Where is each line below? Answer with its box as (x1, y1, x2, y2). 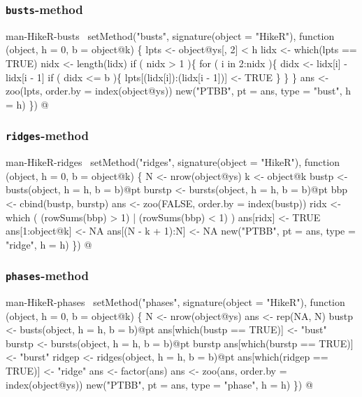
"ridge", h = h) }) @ (6, 237, 92, 251)
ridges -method (6, 127, 89, 144)
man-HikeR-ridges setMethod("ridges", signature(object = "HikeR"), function (6, 155, 340, 169)
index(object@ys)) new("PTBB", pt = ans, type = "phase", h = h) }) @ (6, 377, 313, 391)
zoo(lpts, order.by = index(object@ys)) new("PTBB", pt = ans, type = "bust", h (6, 83, 352, 98)
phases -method (6, 267, 89, 284)
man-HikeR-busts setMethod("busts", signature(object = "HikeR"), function (6, 28, 335, 43)
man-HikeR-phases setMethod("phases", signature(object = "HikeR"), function (6, 295, 345, 309)
